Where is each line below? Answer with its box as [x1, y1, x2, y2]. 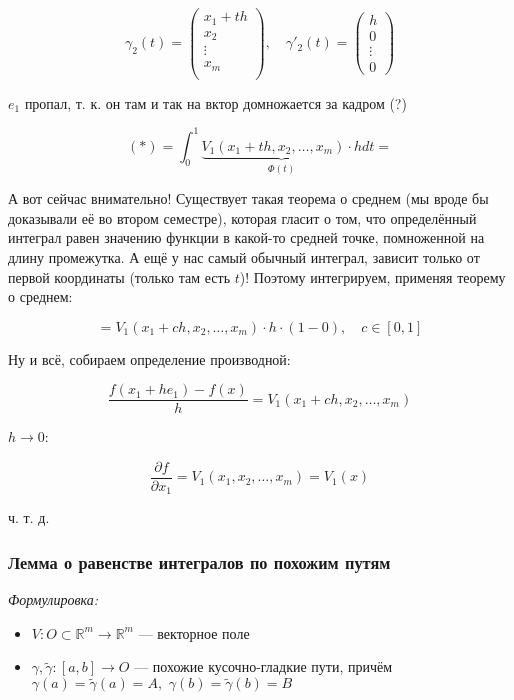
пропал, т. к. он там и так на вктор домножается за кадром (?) [24, 92, 407, 113]
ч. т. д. [8, 507, 50, 528]
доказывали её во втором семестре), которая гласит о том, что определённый [8, 207, 477, 228]
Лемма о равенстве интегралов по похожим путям [8, 549, 391, 574]
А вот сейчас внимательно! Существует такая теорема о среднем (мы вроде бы [8, 188, 489, 209]
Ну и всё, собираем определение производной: [8, 348, 291, 369]
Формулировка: [8, 589, 99, 610]
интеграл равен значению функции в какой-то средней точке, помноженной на [8, 227, 485, 248]
